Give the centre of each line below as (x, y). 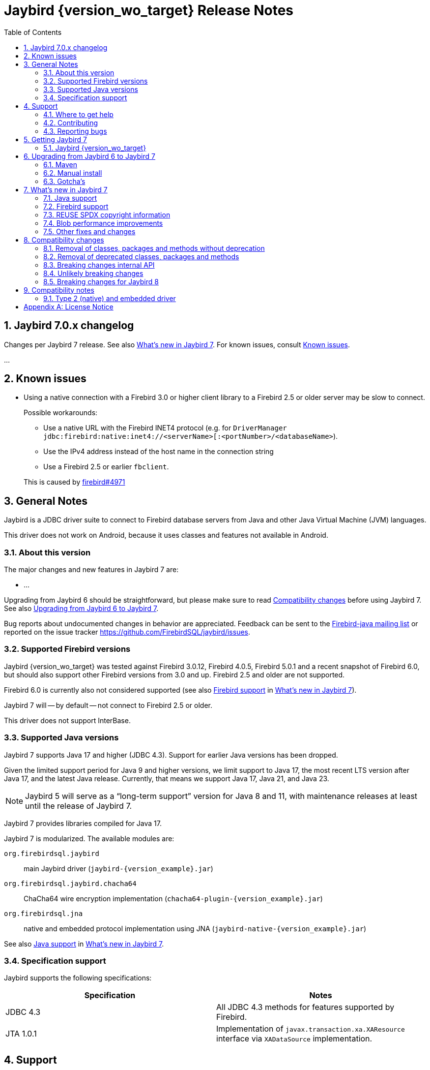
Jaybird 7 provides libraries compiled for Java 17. (83, 823)
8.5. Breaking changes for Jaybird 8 (101, 281)
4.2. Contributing (71, 122)
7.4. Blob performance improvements (103, 223)
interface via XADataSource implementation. (294, 1039)
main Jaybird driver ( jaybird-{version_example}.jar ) (118, 868)
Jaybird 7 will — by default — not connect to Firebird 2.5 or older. (108, 705)
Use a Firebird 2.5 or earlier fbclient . (106, 467)
